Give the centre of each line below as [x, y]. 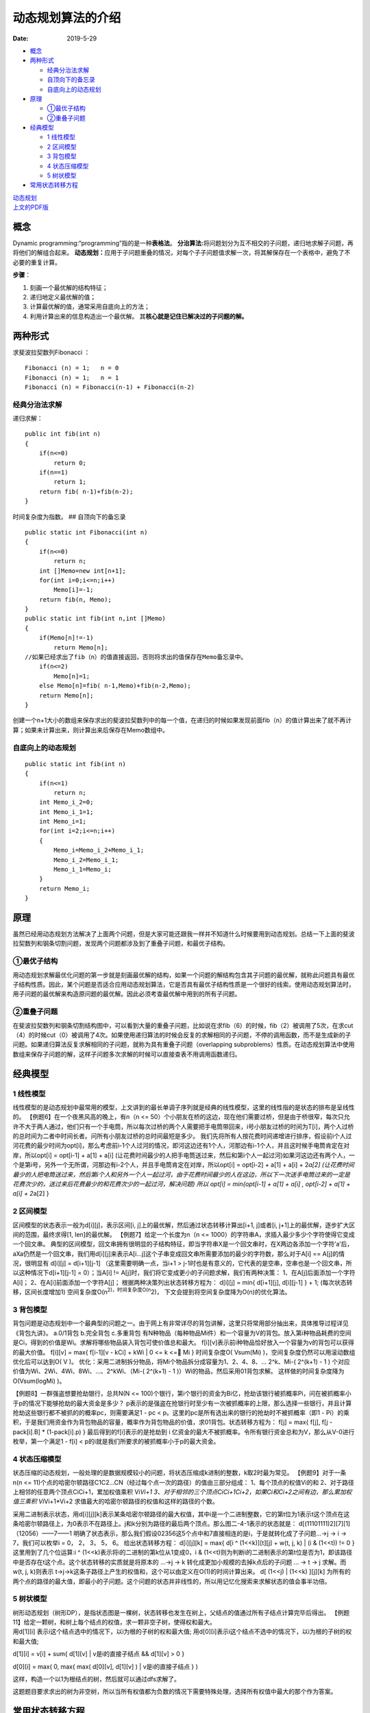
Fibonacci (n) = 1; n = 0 [72, 368]
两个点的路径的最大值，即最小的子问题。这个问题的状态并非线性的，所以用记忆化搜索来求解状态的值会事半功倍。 [172, 1581]
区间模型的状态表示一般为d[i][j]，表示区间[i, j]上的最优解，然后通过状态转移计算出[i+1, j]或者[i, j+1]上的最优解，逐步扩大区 [184, 1225]
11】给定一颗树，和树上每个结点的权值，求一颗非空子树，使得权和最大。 [114, 1622]
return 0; [70, 463]
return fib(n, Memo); [75, 599]
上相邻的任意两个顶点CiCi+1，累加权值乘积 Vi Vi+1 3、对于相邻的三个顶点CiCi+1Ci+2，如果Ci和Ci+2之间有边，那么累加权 [182, 1492]
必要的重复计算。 [37, 262]
